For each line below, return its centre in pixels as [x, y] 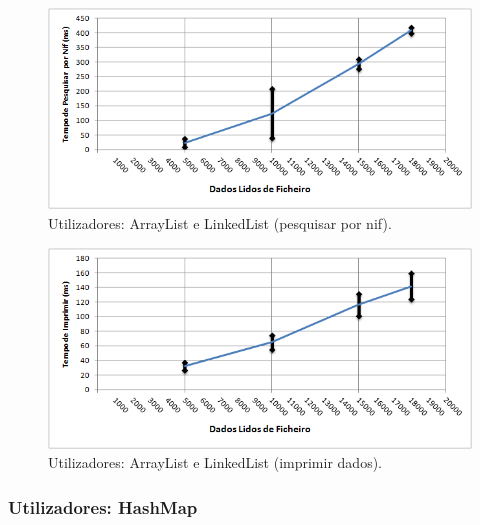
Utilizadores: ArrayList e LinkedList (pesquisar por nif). [220, 222]
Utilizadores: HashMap [103, 506]
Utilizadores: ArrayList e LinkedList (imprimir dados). [215, 462]
